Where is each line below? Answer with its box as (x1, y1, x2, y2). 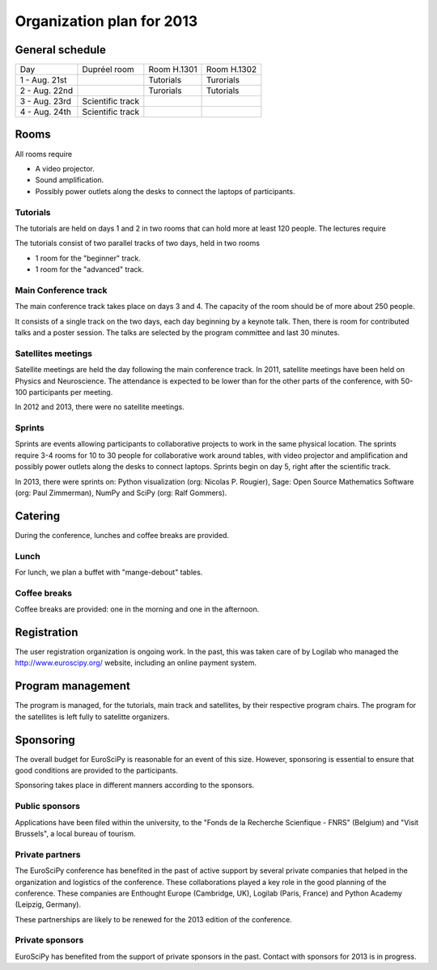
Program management (15, 680, 131, 693)
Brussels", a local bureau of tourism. (15, 829, 137, 838)
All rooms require (15, 149, 73, 159)
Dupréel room (82, 64, 135, 75)
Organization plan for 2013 (15, 12, 198, 30)
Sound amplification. (35, 175, 104, 185)
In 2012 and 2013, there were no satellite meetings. (15, 402, 185, 412)
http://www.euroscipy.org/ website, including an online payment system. (15, 658, 257, 667)
